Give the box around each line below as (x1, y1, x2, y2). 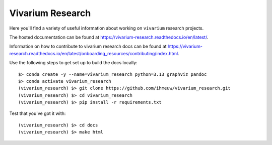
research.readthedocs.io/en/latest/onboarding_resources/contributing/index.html (9, 50, 178, 56)
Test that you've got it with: (9, 110, 66, 116)
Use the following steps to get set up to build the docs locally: (9, 60, 138, 66)
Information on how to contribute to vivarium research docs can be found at (9, 43, 167, 50)
